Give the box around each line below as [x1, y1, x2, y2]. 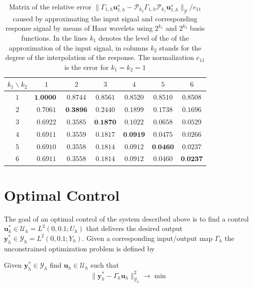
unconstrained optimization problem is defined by [4, 243, 155, 253]
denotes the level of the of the [98, 32, 189, 43]
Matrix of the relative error [8, 1, 92, 11]
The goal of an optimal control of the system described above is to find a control [4, 213, 249, 224]
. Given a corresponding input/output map [82, 232, 213, 243]
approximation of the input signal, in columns [9, 42, 148, 53]
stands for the [159, 42, 201, 53]
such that [90, 260, 119, 270]
